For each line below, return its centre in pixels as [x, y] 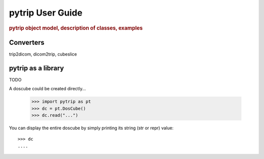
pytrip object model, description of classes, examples [76, 28]
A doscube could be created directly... [48, 89]
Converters [27, 42]
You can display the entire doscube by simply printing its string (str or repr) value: [91, 128]
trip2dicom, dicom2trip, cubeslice [43, 54]
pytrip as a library [36, 68]
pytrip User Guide [46, 13]
